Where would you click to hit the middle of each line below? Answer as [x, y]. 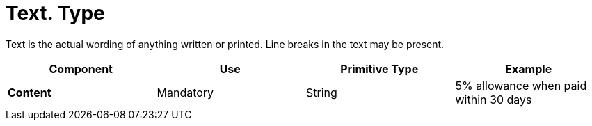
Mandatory [185, 92]
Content [30, 92]
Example [529, 69]
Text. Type [55, 13]
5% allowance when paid [521, 85]
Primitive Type [379, 69]
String [322, 92]
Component [81, 69]
